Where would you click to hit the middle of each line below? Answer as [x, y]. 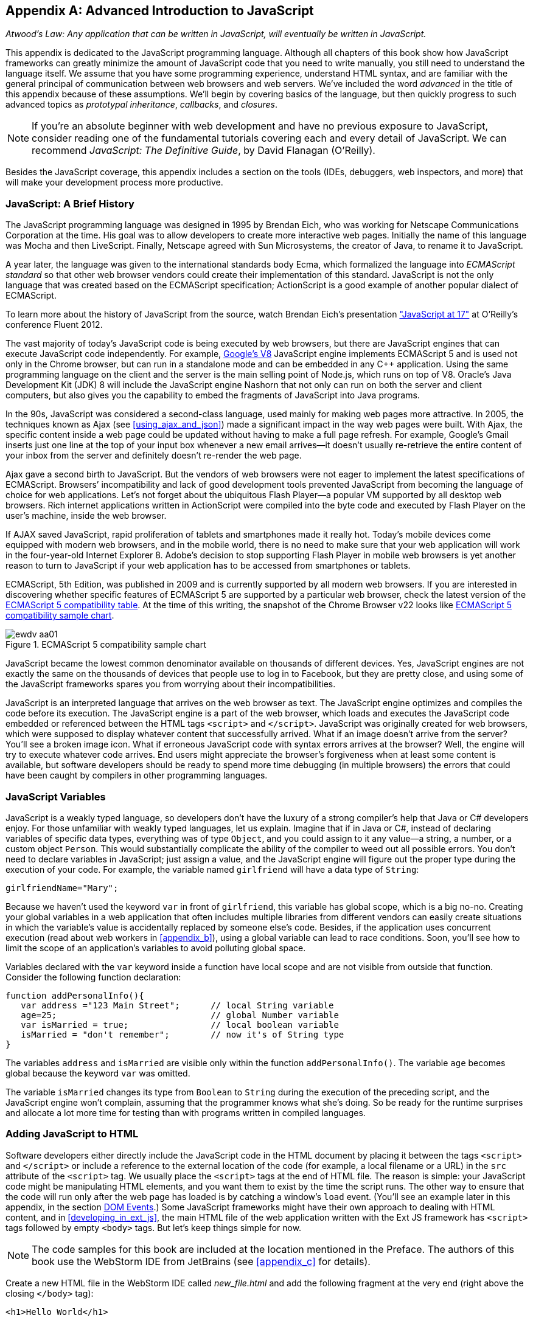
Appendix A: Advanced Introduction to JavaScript [160, 11]
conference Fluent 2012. [54, 325]
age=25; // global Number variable [180, 1015]
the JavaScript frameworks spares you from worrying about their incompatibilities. [171, 684]
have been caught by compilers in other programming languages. [137, 775]
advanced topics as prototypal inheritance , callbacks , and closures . [142, 105]
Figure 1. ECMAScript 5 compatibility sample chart [106, 645]
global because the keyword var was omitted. [98, 1073]
